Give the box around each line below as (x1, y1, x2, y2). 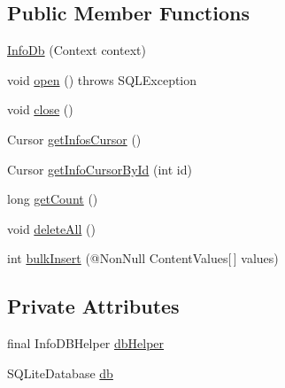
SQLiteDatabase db (7, 363, 113, 382)
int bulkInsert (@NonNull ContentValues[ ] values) (7, 249, 279, 268)
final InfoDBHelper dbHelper (7, 334, 165, 353)
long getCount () (7, 190, 98, 208)
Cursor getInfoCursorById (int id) (7, 159, 192, 178)
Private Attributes (7, 292, 180, 320)
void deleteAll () (7, 219, 96, 237)
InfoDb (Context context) (7, 41, 146, 59)
